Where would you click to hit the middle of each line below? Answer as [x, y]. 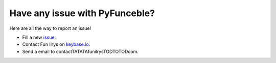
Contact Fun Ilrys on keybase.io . [56, 44]
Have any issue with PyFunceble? [82, 13]
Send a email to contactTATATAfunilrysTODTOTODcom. [80, 51]
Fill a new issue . [39, 37]
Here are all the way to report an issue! [50, 28]
